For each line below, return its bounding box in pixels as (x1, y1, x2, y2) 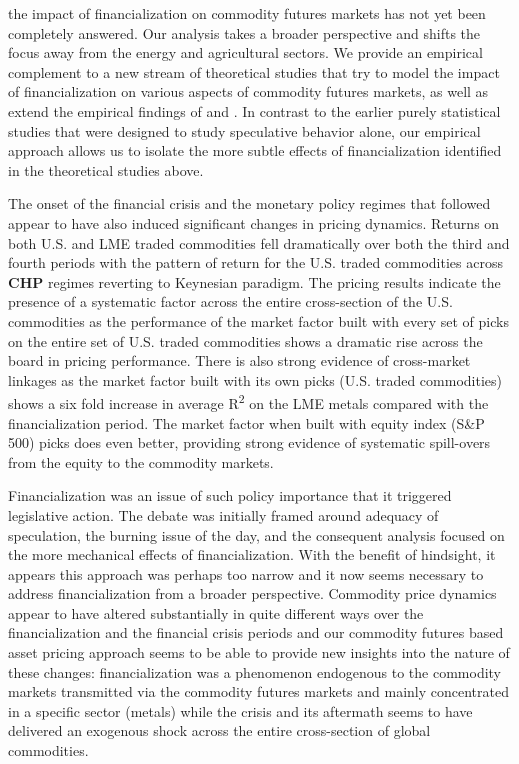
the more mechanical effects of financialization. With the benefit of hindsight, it (8, 544, 496, 565)
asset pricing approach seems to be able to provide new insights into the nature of (8, 642, 510, 663)
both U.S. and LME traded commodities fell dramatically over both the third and (8, 232, 510, 253)
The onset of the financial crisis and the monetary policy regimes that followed (8, 193, 491, 214)
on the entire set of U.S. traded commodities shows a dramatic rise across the (8, 330, 483, 351)
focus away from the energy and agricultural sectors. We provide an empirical (8, 42, 483, 63)
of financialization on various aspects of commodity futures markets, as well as (8, 81, 489, 102)
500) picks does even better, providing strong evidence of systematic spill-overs (8, 432, 491, 453)
